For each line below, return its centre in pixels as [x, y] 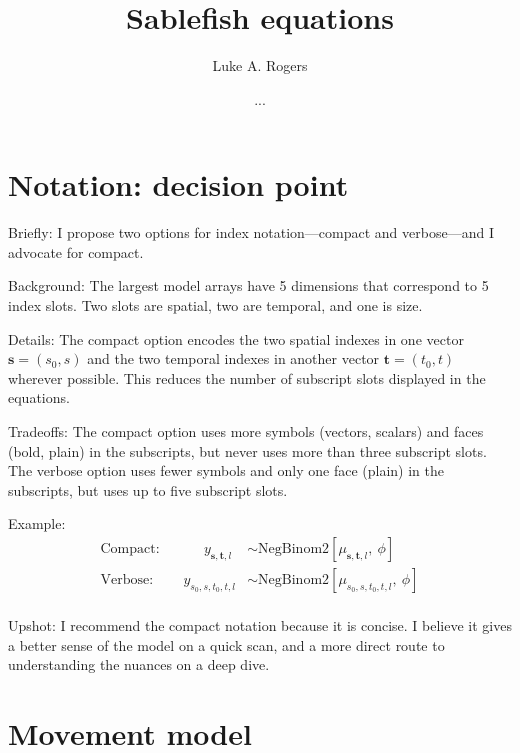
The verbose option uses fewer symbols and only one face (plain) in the [226, 470]
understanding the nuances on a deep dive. [139, 664]
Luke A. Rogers [260, 65]
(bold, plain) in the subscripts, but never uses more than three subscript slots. [247, 450]
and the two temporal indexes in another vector [233, 358]
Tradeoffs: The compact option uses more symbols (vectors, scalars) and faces [246, 431]
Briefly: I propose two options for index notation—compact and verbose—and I [251, 232]
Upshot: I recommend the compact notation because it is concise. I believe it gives [260, 625]
